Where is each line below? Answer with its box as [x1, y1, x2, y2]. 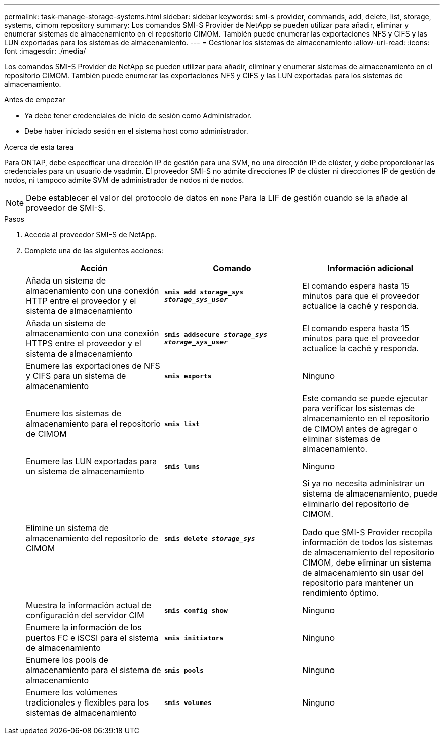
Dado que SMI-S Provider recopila [302, 527, 433, 537]
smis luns [164, 462, 200, 470]
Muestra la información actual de [26, 600, 152, 610]
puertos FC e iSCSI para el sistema [26, 632, 159, 643]
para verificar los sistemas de [302, 403, 415, 413]
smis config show [164, 606, 228, 614]
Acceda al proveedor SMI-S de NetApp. [24, 230, 157, 239]
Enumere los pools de [26, 655, 108, 665]
